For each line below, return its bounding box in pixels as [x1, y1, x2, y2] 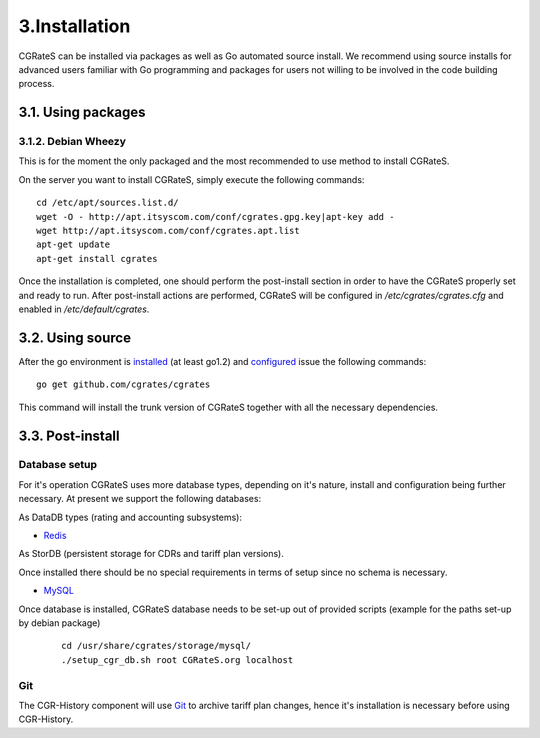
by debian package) [18, 616, 101, 629]
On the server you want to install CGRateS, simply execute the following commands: [18, 173, 365, 185]
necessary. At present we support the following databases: [18, 493, 262, 505]
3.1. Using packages [18, 104, 146, 121]
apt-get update [36, 239, 111, 250]
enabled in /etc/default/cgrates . [18, 303, 150, 315]
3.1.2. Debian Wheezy [18, 135, 127, 149]
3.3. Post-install [18, 427, 120, 444]
